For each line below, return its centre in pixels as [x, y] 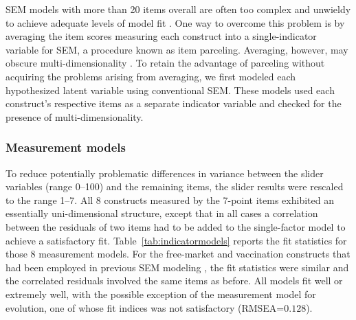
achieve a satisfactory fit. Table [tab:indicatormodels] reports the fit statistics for [176, 240]
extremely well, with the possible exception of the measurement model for [161, 294]
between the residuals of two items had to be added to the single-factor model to [176, 226]
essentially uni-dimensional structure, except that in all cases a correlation [162, 213]
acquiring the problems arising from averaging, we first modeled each [151, 76]
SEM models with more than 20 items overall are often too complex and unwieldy [178, 9]
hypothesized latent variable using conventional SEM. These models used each [170, 90]
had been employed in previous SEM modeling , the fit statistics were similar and [177, 267]
